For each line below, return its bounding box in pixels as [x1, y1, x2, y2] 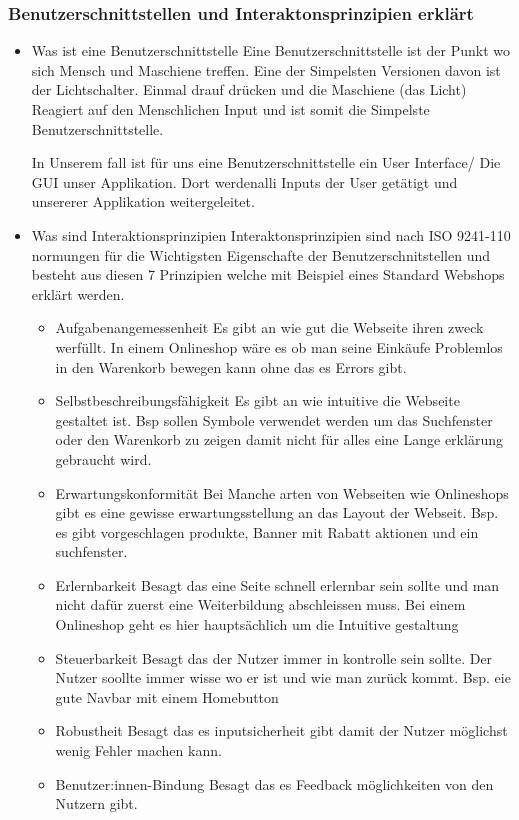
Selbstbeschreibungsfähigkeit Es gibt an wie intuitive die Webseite [55, 390, 460, 411]
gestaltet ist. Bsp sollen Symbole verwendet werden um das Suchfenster [55, 409, 493, 430]
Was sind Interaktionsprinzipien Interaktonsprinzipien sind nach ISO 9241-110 [31, 224, 511, 245]
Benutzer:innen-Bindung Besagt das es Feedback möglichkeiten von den [55, 773, 494, 794]
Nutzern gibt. [55, 793, 138, 814]
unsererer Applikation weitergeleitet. [31, 191, 255, 212]
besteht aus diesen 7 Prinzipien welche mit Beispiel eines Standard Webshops [31, 264, 505, 285]
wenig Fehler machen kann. [55, 740, 222, 761]
